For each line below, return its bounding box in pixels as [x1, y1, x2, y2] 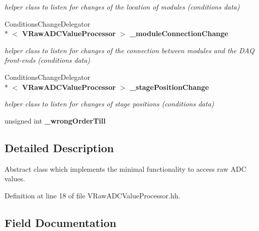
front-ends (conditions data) [5, 55, 90, 65]
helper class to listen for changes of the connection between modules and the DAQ [5, 45, 254, 55]
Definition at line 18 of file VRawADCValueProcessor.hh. [5, 190, 180, 200]
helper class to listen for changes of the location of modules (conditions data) [5, 2, 240, 12]
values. [5, 173, 25, 184]
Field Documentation [5, 214, 117, 230]
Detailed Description [5, 140, 114, 155]
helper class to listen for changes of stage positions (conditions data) [5, 98, 214, 109]
